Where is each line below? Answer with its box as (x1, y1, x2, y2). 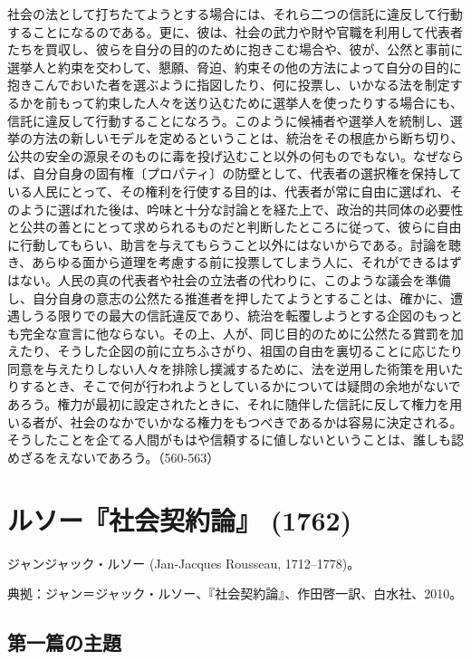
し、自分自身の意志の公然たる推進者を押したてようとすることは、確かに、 (7, 288, 451, 307)
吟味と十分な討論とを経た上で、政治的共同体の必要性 (146, 199, 464, 218)
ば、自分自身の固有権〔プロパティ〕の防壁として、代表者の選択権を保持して (7, 164, 462, 183)
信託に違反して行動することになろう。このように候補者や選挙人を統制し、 (7, 110, 450, 129)
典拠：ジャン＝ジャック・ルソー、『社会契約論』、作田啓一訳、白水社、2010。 (7, 584, 463, 603)
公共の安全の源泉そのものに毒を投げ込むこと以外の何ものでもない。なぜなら (7, 146, 464, 165)
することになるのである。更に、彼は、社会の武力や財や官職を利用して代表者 (7, 22, 464, 41)
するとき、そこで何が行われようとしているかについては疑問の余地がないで (19, 377, 461, 396)
